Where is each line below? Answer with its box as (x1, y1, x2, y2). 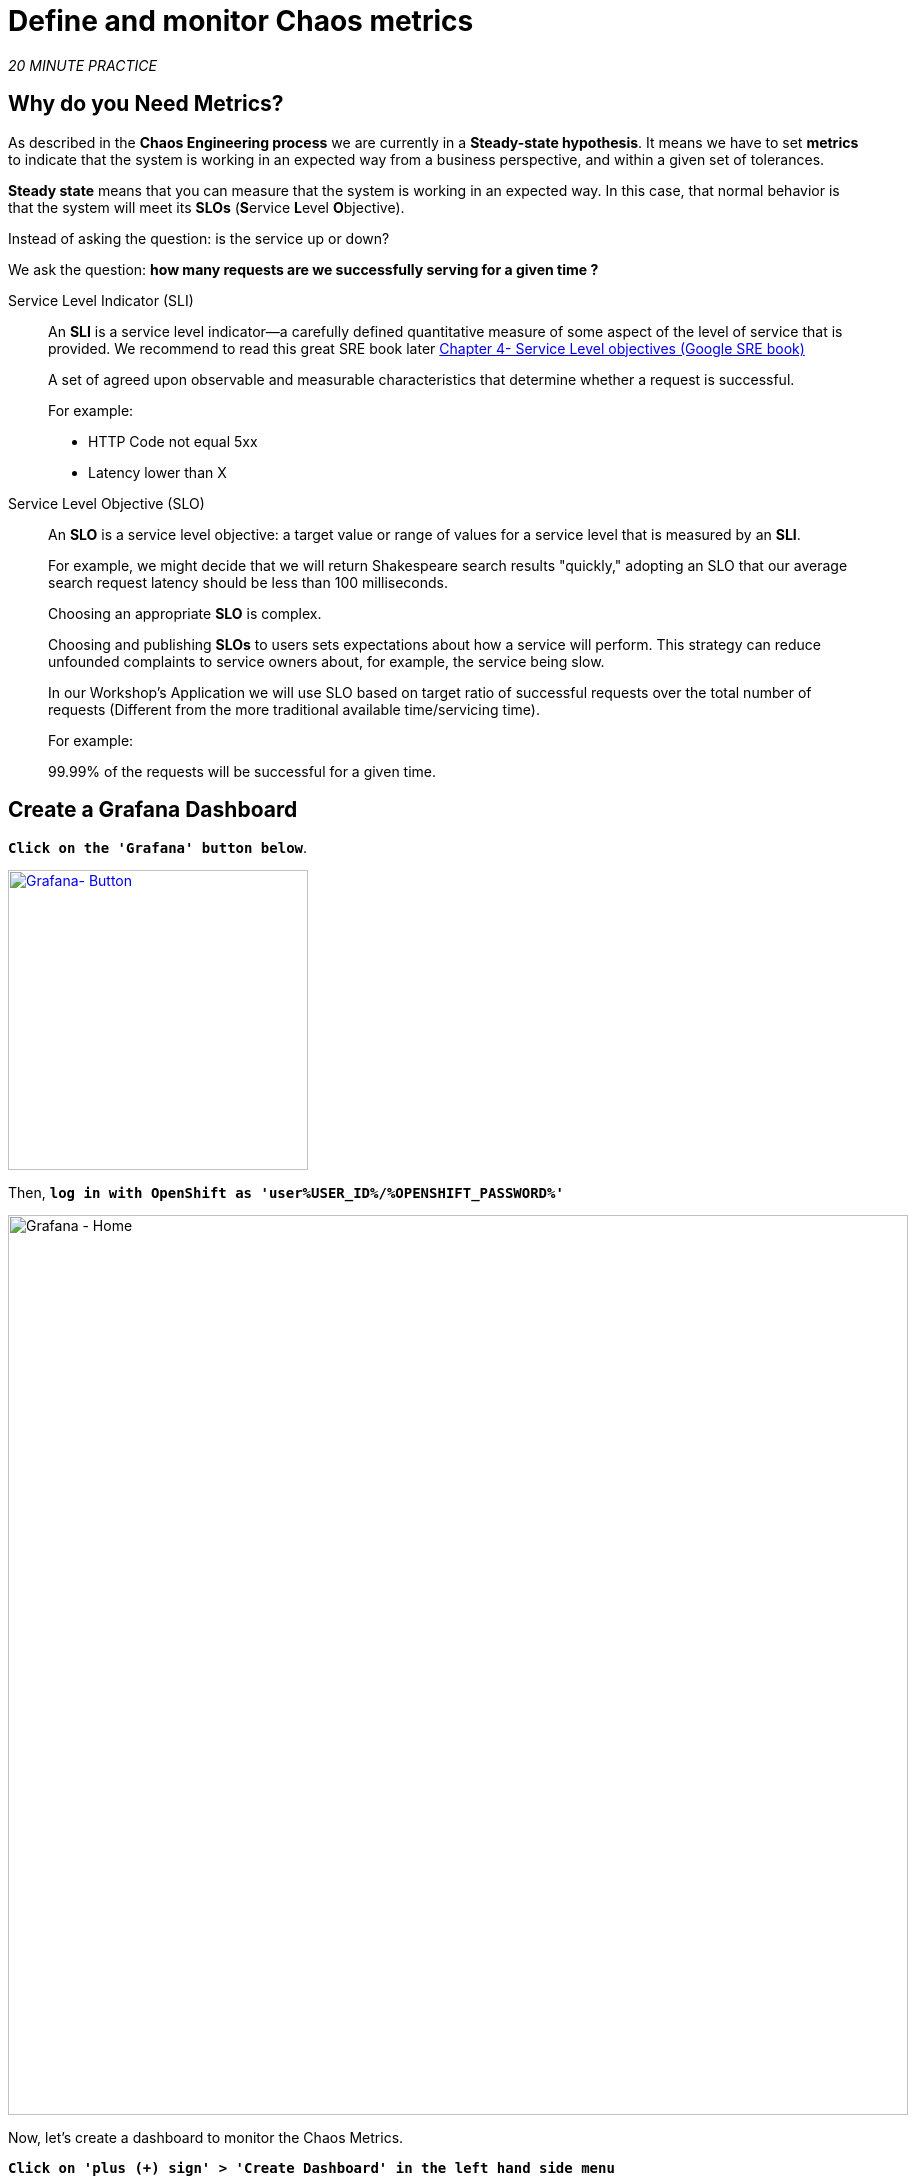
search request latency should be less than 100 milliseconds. (48, 573, 449, 591)
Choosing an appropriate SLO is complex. (48, 604, 322, 622)
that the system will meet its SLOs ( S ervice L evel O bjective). (8, 198, 405, 216)
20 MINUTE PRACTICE (8, 56, 157, 74)
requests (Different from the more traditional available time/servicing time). (48, 700, 540, 718)
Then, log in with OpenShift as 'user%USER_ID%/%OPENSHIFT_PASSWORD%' (8, 1184, 564, 1202)
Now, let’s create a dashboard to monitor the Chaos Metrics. (8, 2129, 404, 2147)
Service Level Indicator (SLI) (8, 291, 194, 309)
